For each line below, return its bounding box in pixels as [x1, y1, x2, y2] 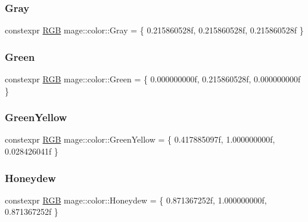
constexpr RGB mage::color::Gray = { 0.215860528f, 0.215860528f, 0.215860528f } [5, 24, 304, 36]
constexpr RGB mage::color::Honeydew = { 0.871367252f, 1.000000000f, [5, 193, 267, 206]
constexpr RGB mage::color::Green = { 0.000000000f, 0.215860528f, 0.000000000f [5, 73, 301, 85]
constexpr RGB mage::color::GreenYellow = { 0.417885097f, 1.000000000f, [5, 133, 275, 146]
